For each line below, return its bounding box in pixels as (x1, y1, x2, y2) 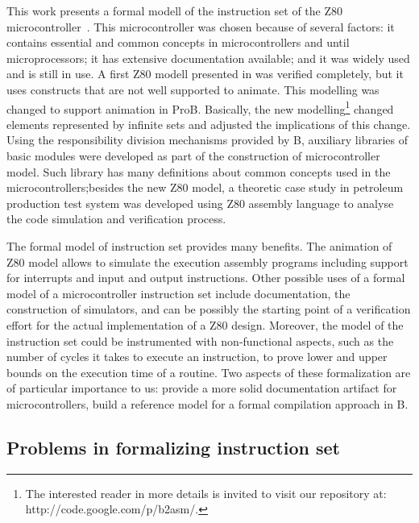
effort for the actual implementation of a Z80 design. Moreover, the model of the (6, 316, 404, 333)
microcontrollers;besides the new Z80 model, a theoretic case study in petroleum (6, 179, 404, 196)
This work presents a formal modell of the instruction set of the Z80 (6, 2, 343, 19)
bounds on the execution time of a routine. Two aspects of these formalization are (6, 363, 411, 380)
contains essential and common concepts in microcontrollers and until (6, 34, 350, 51)
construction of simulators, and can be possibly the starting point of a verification (6, 301, 411, 318)
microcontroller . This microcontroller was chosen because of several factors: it (6, 18, 395, 35)
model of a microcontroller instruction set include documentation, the (6, 284, 351, 301)
